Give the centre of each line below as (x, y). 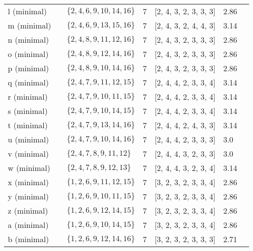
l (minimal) (28, 11)
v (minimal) (28, 153)
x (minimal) (28, 182)
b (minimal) (28, 239)
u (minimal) (28, 139)
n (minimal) (28, 40)
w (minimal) (29, 168)
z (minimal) (28, 210)
